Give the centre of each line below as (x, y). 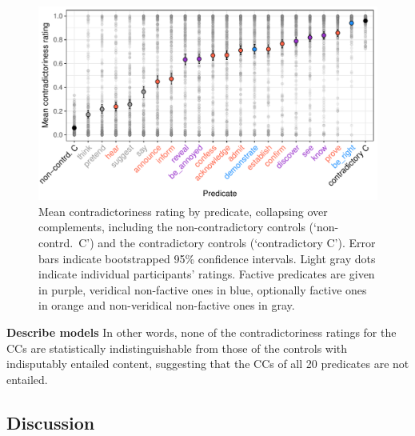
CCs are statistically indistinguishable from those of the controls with (177, 348)
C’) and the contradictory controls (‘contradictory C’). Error (227, 242)
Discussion (51, 422)
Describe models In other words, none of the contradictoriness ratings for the (202, 332)
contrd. (56, 242)
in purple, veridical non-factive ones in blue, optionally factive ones (203, 289)
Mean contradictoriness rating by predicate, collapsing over (183, 211)
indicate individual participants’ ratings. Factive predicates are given (207, 274)
